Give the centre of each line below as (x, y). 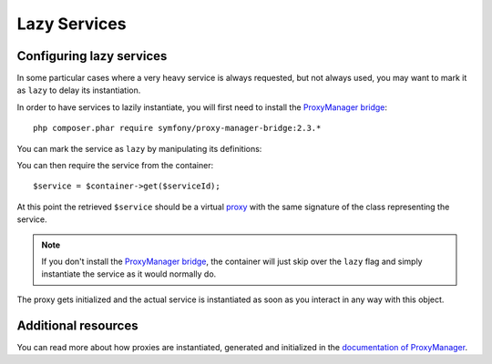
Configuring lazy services (92, 56)
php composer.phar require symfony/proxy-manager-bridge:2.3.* (177, 128)
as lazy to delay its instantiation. (79, 90)
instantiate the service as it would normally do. (129, 274)
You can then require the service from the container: (115, 166)
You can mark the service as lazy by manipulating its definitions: (139, 148)
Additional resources (77, 325)
